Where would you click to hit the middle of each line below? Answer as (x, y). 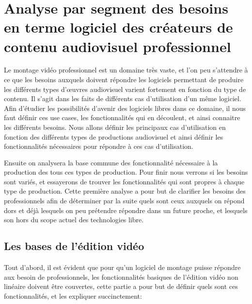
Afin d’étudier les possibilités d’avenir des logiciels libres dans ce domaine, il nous (125, 108)
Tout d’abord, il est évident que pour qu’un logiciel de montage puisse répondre (122, 267)
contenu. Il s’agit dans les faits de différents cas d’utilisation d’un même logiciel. (123, 98)
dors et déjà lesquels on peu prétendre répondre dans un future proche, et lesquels (126, 210)
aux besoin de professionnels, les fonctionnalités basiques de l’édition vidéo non (121, 277)
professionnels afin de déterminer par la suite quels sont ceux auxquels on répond (124, 201)
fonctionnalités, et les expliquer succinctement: (73, 296)
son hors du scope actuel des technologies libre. (74, 220)
